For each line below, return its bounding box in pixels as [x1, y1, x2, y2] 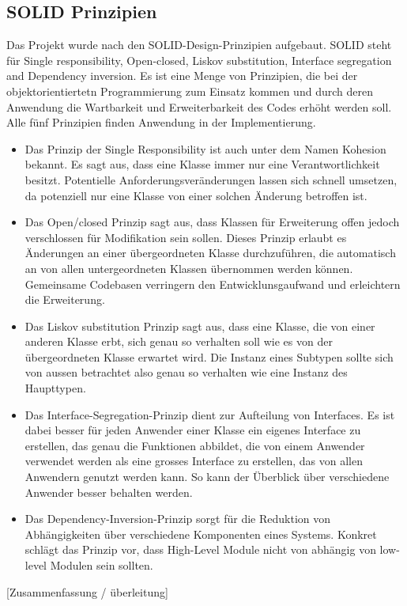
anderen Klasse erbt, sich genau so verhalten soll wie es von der [24, 333, 333, 350]
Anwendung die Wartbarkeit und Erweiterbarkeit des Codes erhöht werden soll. [6, 98, 392, 115]
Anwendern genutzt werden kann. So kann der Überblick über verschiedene [24, 468, 390, 485]
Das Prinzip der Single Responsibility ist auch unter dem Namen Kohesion [24, 140, 386, 157]
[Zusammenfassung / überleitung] [6, 583, 168, 600]
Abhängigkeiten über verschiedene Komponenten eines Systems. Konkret [24, 525, 377, 542]
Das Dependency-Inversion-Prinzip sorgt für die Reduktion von [24, 510, 330, 527]
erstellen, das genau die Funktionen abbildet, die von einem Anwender [24, 437, 365, 453]
